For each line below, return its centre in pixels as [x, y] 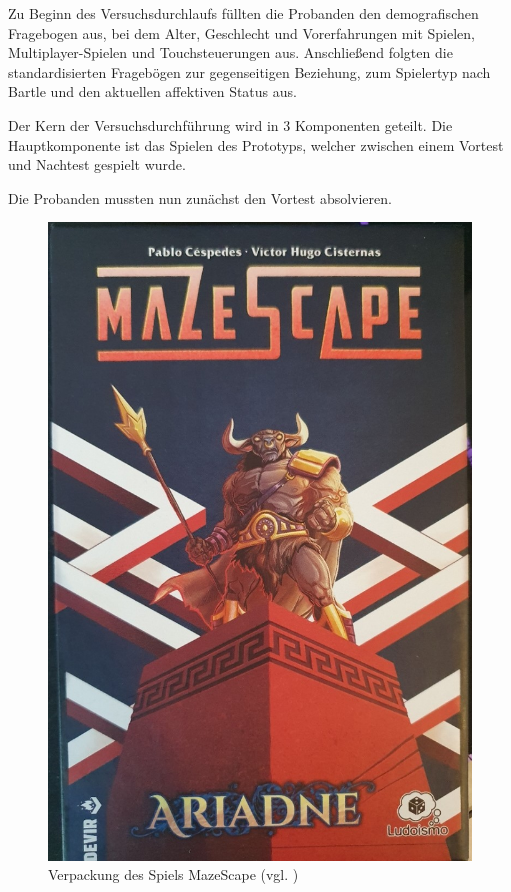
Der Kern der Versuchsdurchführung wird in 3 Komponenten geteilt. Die [230, 124]
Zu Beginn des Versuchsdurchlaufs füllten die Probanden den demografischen [243, 13]
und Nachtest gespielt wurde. [97, 164]
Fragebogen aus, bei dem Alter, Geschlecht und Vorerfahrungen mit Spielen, [241, 32]
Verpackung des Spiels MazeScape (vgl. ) [173, 874]
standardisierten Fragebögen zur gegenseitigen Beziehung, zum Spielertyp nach [249, 71]
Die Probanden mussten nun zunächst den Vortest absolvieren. [200, 197]
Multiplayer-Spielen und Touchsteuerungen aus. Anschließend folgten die [230, 52]
